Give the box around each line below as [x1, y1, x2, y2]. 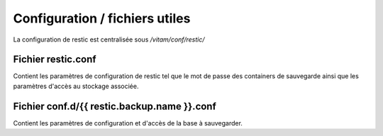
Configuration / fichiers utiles [13, 11, 191, 26]
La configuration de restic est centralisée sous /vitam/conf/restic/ [13, 35, 205, 44]
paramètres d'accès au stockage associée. [13, 82, 139, 90]
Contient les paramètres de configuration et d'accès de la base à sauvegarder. [13, 118, 243, 127]
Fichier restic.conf [13, 54, 96, 66]
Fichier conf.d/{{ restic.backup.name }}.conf [13, 100, 216, 112]
